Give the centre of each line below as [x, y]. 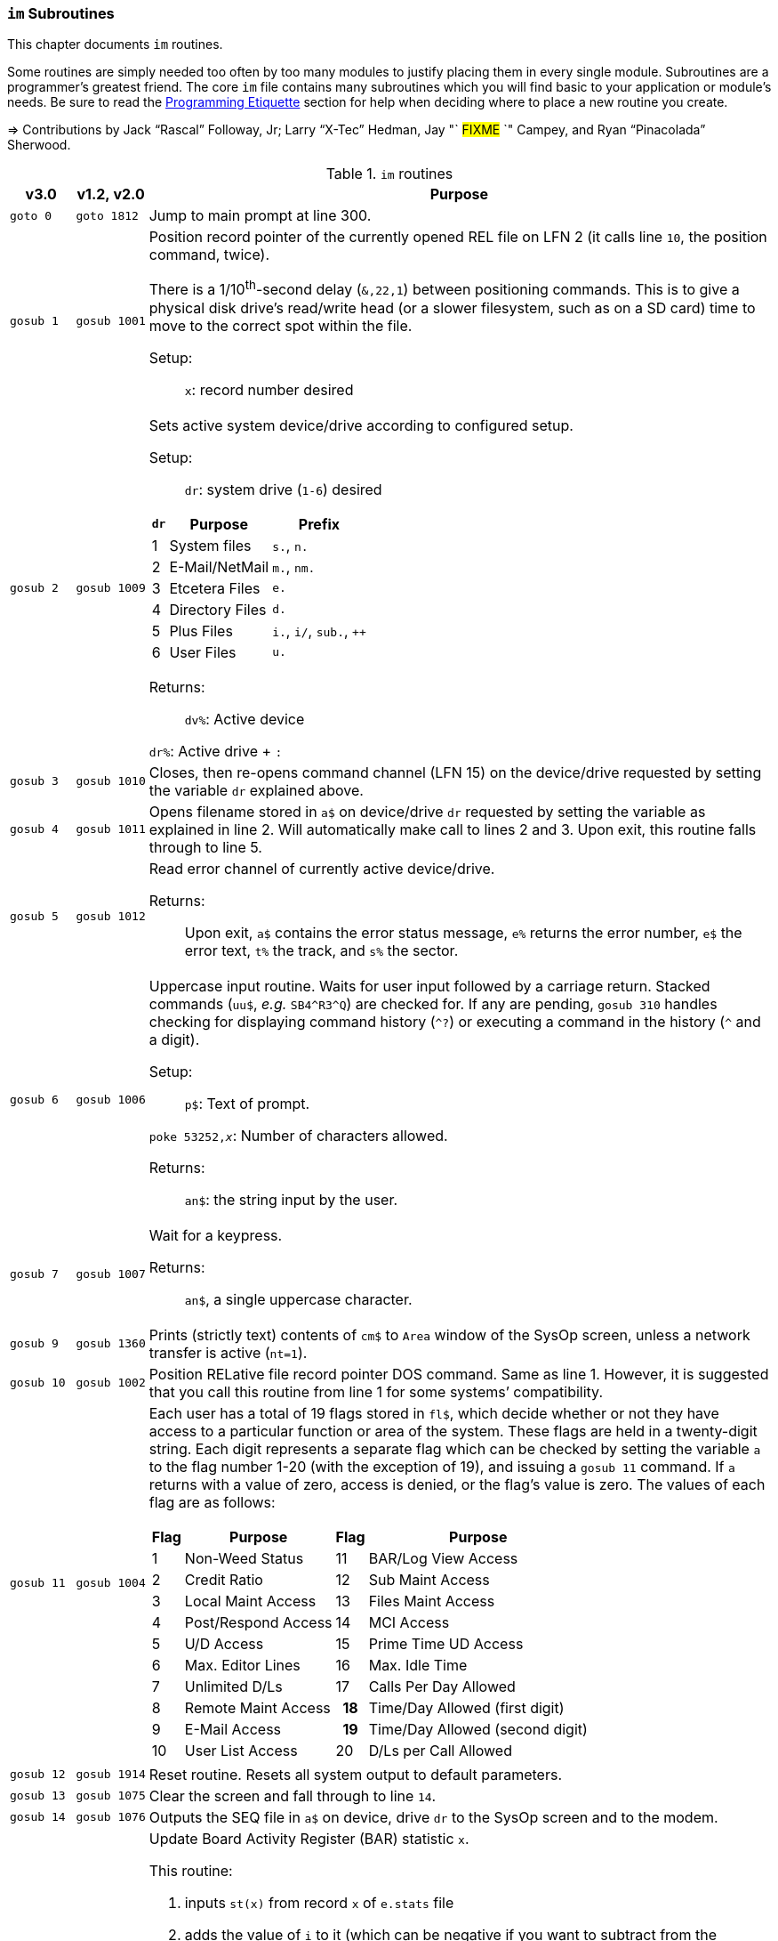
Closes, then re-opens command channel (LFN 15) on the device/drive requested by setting [455, 772]
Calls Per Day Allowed [442, 1686]
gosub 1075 [111, 1796]
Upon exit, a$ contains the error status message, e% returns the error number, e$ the [463, 932]
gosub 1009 [111, 588]
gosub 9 [34, 1344]
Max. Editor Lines [242, 1665]
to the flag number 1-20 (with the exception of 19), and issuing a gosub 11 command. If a [442, 1466]
